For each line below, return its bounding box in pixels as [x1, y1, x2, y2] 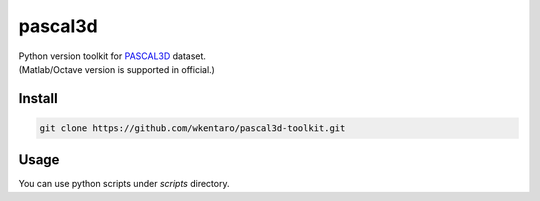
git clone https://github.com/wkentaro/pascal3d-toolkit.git [39, 122, 346, 134]
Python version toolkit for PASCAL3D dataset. [18, 50, 207, 62]
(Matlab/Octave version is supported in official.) [18, 63, 215, 75]
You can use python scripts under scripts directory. [18, 178, 230, 190]
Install [18, 90, 59, 107]
